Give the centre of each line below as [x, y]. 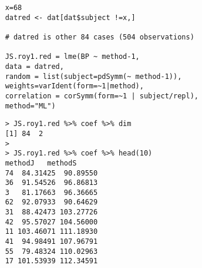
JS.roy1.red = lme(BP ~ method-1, [72, 57]
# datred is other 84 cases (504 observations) [100, 37]
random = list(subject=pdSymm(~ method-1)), [93, 76]
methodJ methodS [41, 163]
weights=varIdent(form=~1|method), [74, 86]
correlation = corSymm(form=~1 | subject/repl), [102, 96]
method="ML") [30, 106]
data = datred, [34, 66]
